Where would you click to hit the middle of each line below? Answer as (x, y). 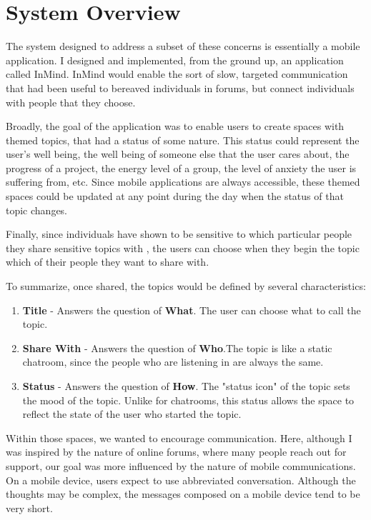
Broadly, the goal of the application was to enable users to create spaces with (175, 126)
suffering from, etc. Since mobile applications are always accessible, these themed (183, 182)
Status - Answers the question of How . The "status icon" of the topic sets (186, 386)
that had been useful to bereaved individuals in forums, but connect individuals (180, 87)
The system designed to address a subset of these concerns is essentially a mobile (183, 46)
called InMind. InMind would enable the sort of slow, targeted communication (177, 74)
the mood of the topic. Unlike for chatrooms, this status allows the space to (188, 400)
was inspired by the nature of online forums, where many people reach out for (176, 452)
